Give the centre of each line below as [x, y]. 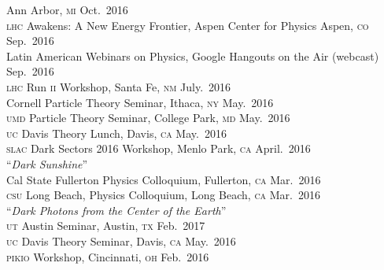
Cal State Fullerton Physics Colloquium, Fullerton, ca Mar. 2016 [164, 179]
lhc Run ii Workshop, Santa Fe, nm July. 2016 [119, 86]
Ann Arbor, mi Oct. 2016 [67, 9]
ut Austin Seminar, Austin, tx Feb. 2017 [106, 226]
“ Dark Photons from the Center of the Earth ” [116, 210]
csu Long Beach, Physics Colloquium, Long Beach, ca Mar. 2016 [164, 195]
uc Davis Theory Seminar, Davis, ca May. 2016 [121, 240]
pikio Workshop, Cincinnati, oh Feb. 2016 [108, 256]
